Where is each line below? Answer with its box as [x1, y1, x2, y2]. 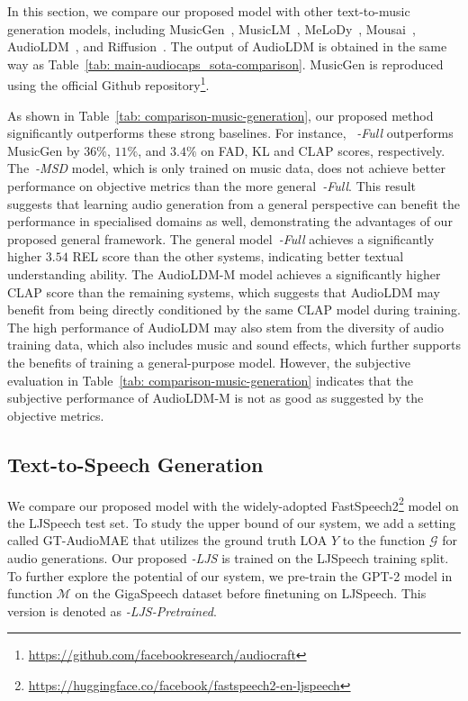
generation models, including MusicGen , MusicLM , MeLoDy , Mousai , [7, 19, 416, 38]
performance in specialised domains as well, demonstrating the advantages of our [7, 212, 453, 231]
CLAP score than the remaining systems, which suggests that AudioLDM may [7, 282, 440, 301]
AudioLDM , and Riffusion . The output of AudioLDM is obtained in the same [7, 37, 447, 56]
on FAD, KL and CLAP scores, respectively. [201, 141, 445, 159]
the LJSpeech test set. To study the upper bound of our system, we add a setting [7, 513, 456, 532]
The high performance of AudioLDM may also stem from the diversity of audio [7, 317, 444, 336]
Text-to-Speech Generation [7, 450, 264, 478]
